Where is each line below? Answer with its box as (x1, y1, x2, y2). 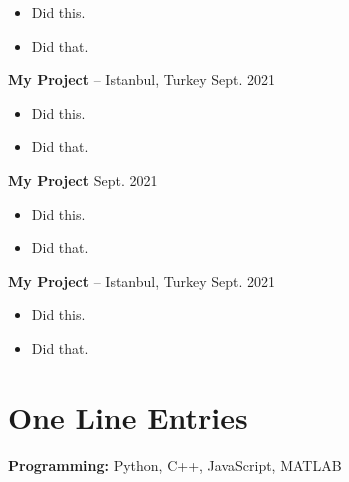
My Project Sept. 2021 (8, 169, 158, 190)
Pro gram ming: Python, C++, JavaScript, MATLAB (8, 454, 342, 475)
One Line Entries (8, 396, 248, 437)
